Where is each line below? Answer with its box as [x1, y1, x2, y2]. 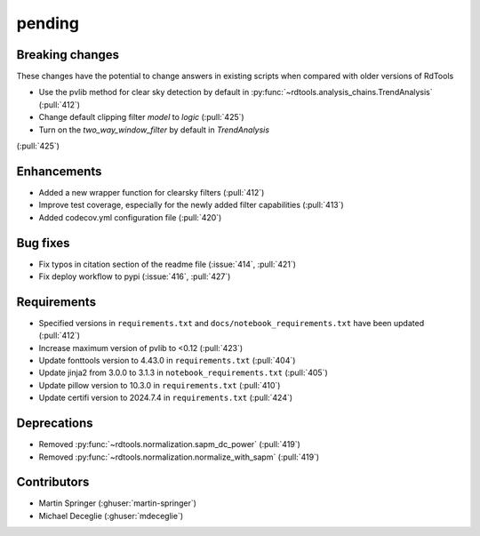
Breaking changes [16, 47, 120, 62]
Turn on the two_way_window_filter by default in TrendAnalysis [38, 124, 270, 135]
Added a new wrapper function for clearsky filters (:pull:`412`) [38, 187, 265, 197]
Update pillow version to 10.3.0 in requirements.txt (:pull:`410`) [38, 380, 281, 390]
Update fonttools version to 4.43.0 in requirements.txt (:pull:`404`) [38, 356, 296, 366]
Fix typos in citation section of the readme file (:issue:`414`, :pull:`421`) [38, 259, 297, 269]
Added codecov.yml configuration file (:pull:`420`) [38, 212, 222, 222]
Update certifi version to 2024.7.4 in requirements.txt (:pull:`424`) [38, 392, 293, 404]
